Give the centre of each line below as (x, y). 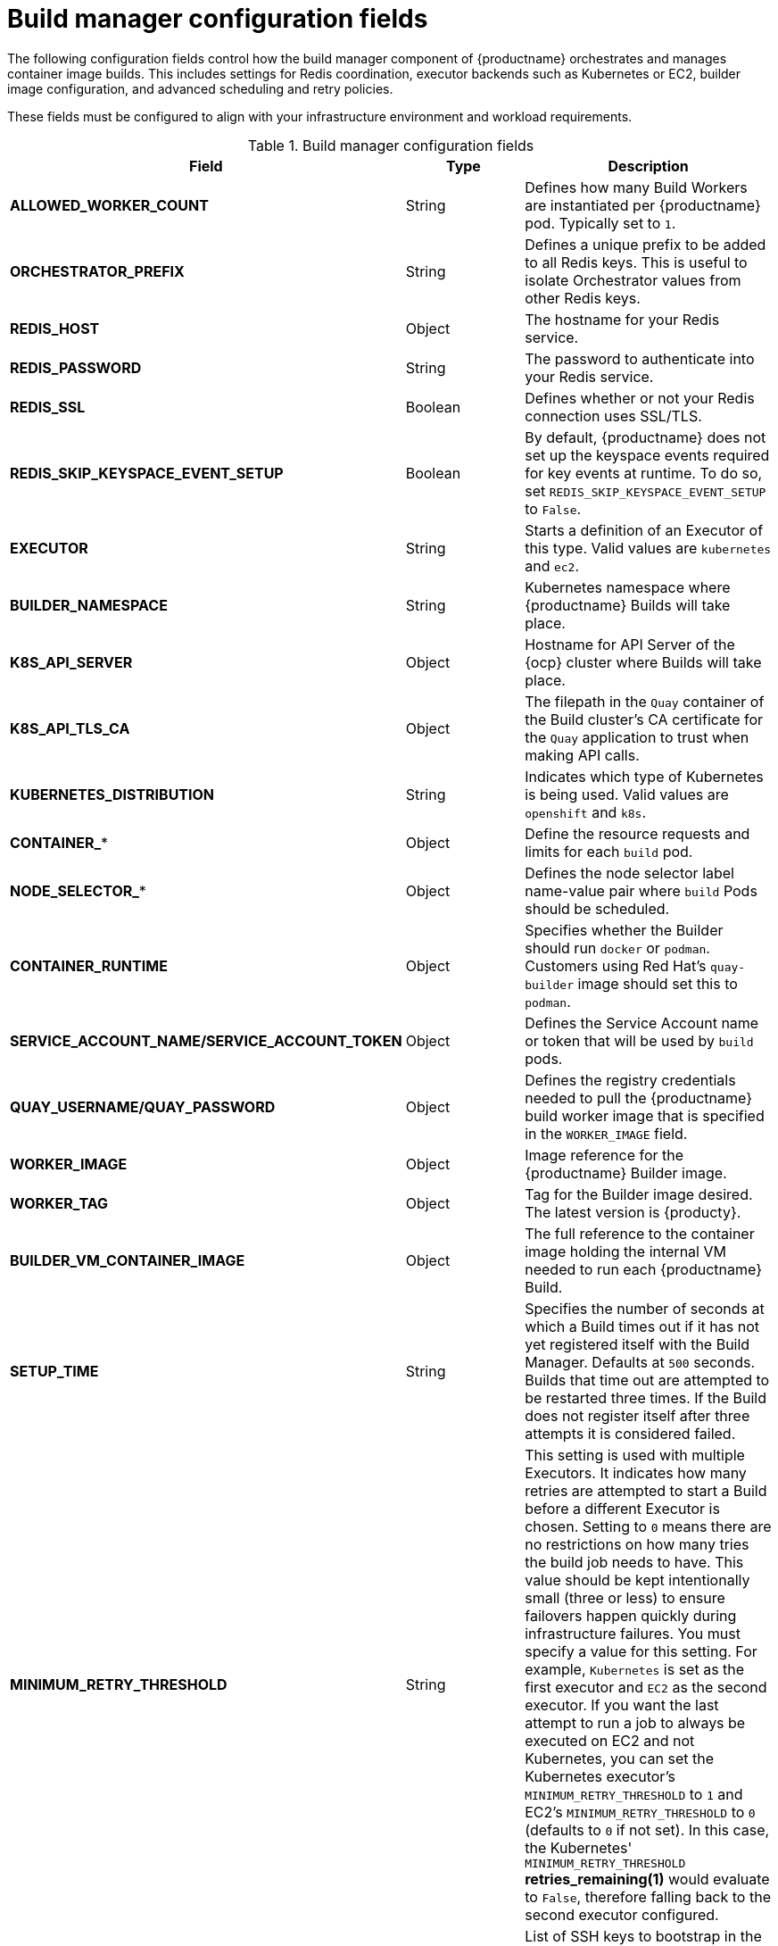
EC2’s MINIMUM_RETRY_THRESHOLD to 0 (640, 1812)
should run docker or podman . (617, 948)
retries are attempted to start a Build (646, 1490)
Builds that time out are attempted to (647, 1380)
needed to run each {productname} (643, 1269)
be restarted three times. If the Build (646, 1397)
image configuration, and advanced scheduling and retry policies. (200, 88)
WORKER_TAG (59, 1203)
